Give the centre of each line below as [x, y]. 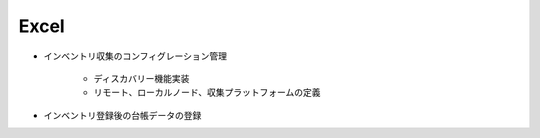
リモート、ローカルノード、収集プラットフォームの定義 [207, 92]
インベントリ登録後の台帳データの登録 [122, 115]
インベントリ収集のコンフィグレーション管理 [135, 56]
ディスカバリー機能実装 [141, 78]
